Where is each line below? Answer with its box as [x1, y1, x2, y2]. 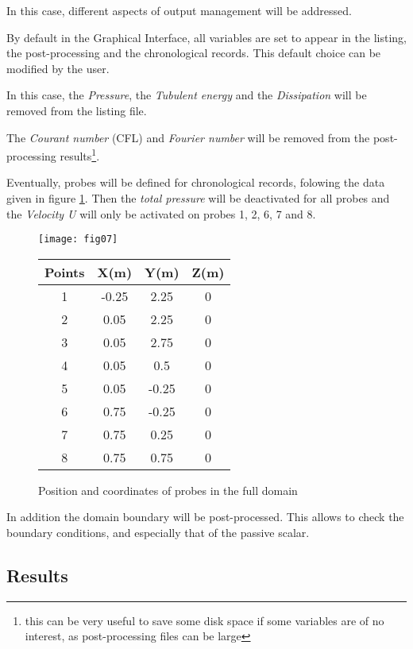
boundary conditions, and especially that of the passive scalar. [6, 524, 310, 541]
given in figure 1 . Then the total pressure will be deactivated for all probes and [6, 190, 390, 206]
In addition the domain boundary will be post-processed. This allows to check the [6, 508, 404, 525]
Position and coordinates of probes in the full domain [38, 481, 298, 498]
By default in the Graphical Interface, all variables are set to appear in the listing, [6, 29, 407, 45]
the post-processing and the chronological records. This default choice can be [6, 44, 381, 61]
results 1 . [60, 145, 100, 164]
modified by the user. [6, 60, 110, 76]
